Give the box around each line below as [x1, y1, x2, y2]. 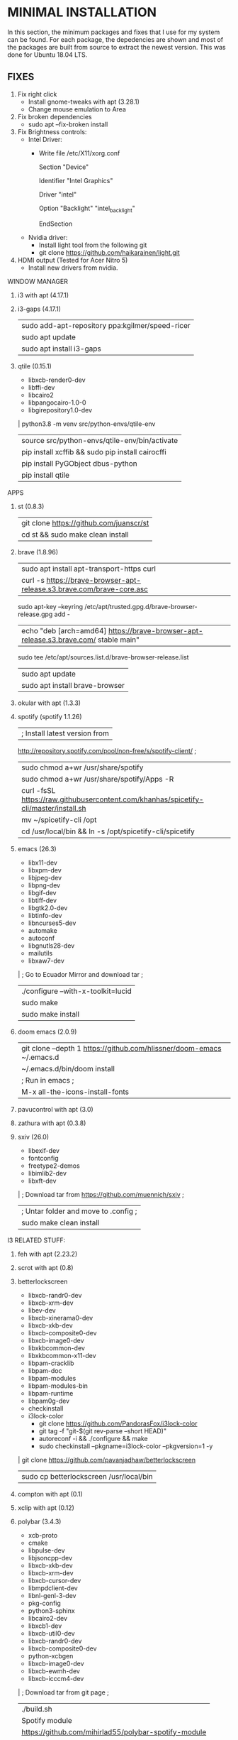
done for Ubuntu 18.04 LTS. [7, 50, 88, 59]
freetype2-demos [28, 1161, 80, 1170]
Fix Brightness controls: [17, 127, 87, 136]
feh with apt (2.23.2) [17, 1249, 78, 1258]
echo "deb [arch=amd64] [21, 625, 107, 635]
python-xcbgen [28, 1651, 74, 1660]
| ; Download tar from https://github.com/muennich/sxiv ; [17, 1190, 184, 1198]
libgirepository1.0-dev [28, 405, 93, 414]
